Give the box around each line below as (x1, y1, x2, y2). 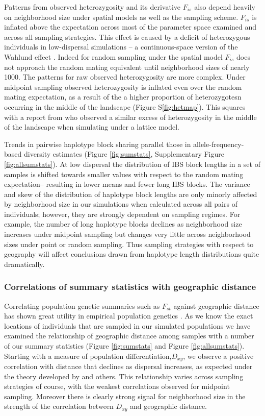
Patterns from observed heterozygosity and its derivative (4, 2, 181, 12)
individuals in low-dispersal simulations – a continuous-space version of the (4, 41, 238, 52)
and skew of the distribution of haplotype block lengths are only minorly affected (4, 188, 257, 199)
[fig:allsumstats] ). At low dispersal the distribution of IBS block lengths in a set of (4, 158, 260, 169)
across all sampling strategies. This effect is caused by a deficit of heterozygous (4, 31, 250, 42)
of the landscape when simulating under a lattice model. (4, 121, 179, 132)
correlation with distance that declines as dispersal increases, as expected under (4, 361, 253, 372)
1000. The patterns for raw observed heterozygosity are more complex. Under (4, 71, 246, 82)
